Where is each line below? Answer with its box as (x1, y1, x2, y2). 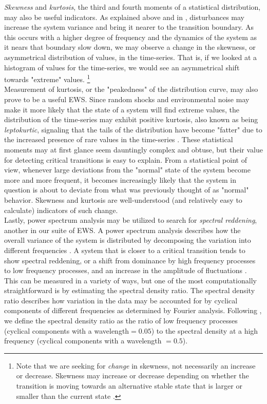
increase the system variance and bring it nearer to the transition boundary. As (4, 22, 254, 32)
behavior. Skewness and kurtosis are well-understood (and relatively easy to (4, 194, 242, 205)
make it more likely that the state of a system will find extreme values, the (4, 104, 240, 114)
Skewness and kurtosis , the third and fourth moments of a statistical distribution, (4, 2, 261, 12)
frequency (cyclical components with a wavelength (4, 335, 162, 346)
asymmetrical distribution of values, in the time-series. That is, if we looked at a (4, 51, 257, 62)
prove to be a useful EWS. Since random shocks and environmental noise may (4, 94, 250, 104)
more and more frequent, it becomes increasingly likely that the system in (4, 174, 236, 185)
